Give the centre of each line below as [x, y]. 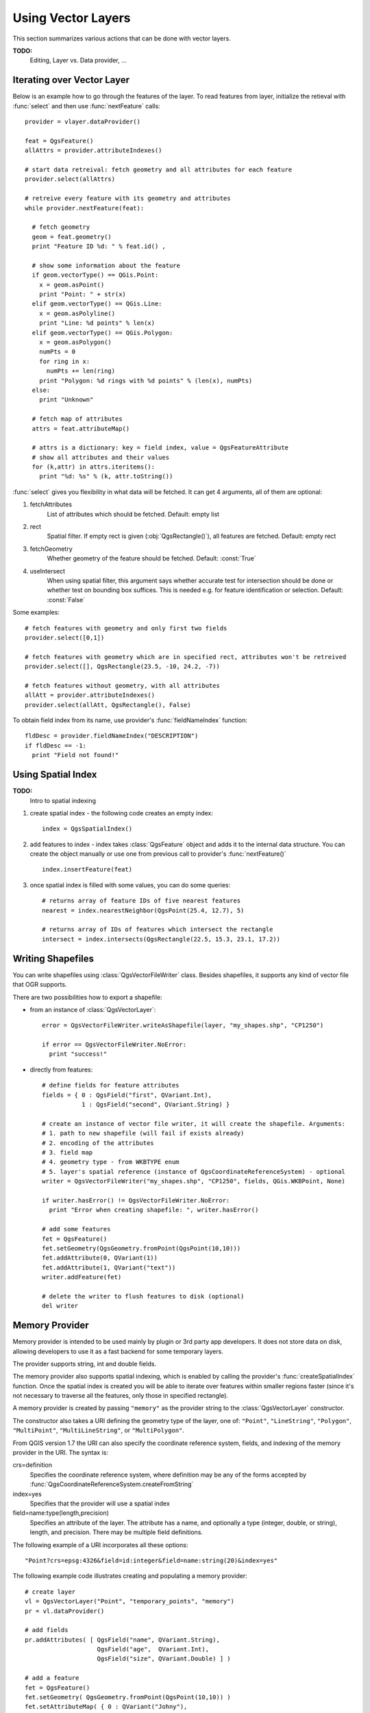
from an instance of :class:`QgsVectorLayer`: [93, 1009]
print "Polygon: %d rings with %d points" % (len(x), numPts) [146, 381]
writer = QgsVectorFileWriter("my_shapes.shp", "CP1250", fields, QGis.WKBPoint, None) [194, 1181]
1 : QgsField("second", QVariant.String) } [156, 1105]
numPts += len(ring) [81, 371]
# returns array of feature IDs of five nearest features [141, 901]
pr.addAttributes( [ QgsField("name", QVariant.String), [123, 1640]
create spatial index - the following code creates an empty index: [122, 813]
